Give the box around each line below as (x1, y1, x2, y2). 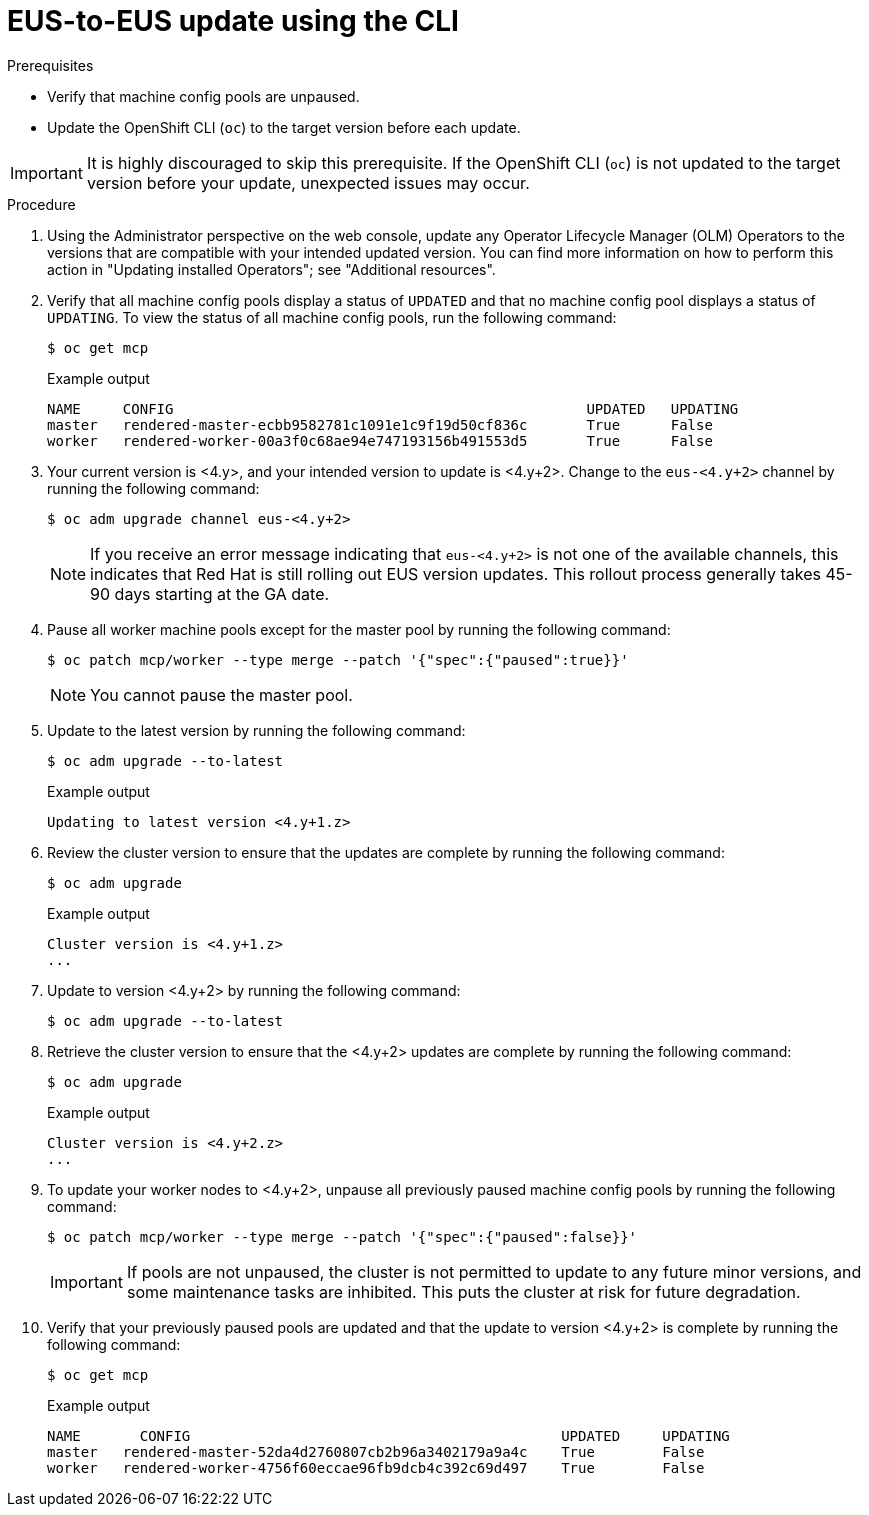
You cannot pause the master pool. (90, 684, 353, 705)
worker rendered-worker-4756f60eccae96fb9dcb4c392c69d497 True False (47, 1459, 705, 1476)
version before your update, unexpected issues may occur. (86, 172, 530, 193)
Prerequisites (7, 56, 94, 74)
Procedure (7, 195, 76, 213)
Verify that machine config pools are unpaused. (47, 87, 360, 105)
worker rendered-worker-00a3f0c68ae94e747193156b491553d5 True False (47, 432, 713, 449)
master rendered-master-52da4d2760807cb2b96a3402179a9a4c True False (47, 1443, 705, 1460)
